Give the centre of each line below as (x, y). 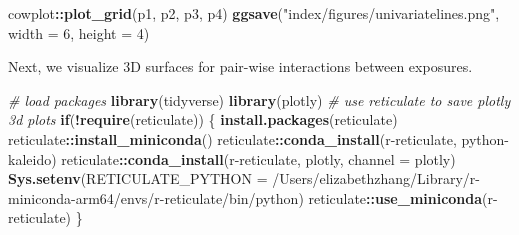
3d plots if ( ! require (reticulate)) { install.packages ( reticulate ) (203, 119)
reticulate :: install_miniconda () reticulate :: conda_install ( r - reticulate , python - (258, 138)
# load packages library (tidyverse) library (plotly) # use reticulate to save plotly (259, 99)
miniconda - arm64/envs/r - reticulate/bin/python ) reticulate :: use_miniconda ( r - (253, 197)
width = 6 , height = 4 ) (79, 32)
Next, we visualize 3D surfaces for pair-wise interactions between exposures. (240, 66)
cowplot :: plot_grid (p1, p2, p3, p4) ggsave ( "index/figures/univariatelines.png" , (254, 13)
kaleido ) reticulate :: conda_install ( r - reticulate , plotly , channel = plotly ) (232, 158)
